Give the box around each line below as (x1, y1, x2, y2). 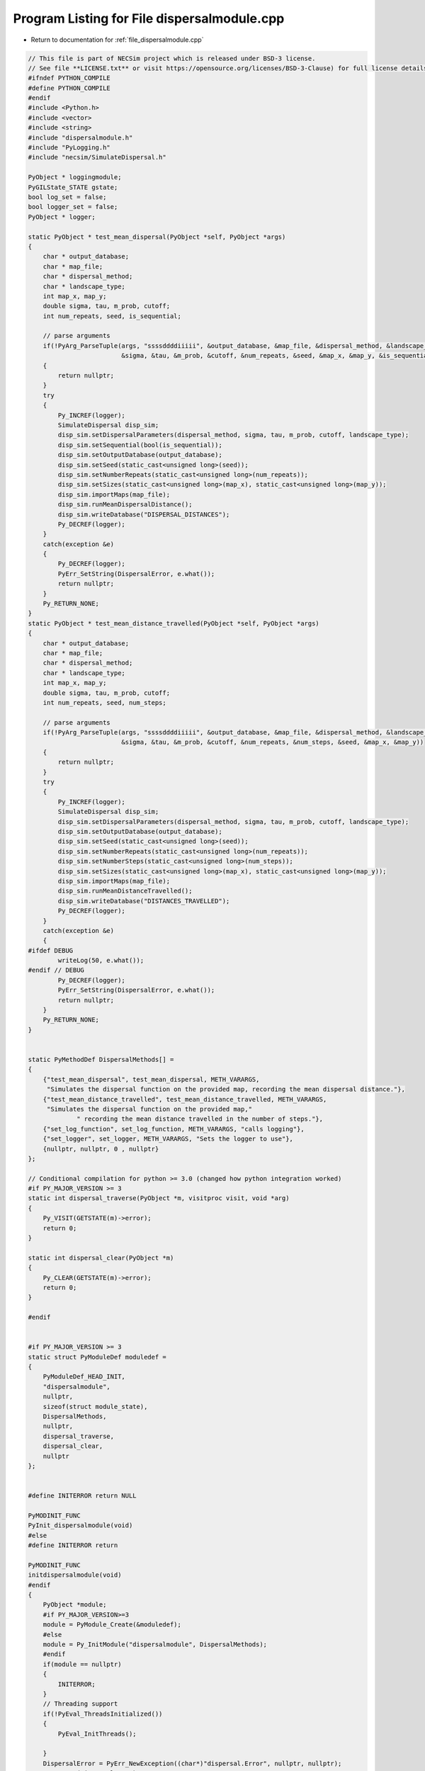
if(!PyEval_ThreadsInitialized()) (42, 1709, 163, 1718)
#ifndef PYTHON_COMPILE (28, 74, 111, 82)
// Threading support (42, 1700, 118, 1708)
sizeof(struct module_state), (42, 1403, 148, 1410)
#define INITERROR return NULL (28, 1492, 137, 1500)
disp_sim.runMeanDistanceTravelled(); (57, 887, 193, 895)
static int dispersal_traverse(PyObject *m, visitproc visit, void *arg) (28, 1194, 290, 1202)
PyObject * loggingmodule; (28, 174, 122, 181)
